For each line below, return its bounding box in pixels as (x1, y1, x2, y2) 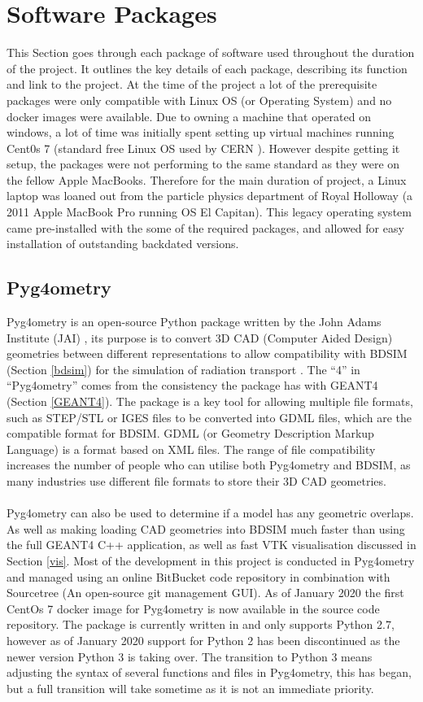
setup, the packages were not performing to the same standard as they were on (7, 155, 400, 172)
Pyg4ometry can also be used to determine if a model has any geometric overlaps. (7, 504, 414, 521)
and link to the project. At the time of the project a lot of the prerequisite (7, 76, 377, 93)
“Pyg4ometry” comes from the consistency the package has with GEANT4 (7, 377, 378, 394)
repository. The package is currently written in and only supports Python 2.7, (7, 616, 395, 633)
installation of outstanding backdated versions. (7, 235, 239, 252)
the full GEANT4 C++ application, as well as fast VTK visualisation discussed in (7, 536, 416, 553)
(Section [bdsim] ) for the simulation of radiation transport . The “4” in (7, 360, 360, 377)
